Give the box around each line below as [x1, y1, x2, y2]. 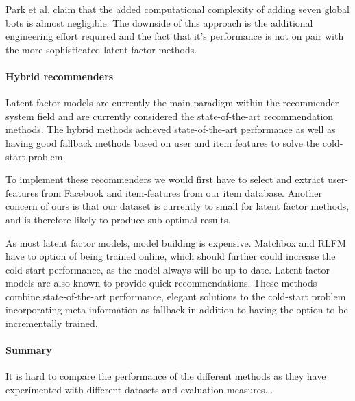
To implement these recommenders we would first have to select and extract [5, 172, 325, 186]
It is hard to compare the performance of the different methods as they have [5, 369, 326, 383]
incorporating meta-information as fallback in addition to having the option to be [5, 302, 348, 317]
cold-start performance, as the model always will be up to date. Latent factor [5, 262, 330, 276]
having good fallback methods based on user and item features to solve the [5, 135, 320, 149]
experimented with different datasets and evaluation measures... [5, 382, 273, 397]
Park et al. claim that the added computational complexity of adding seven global [5, 2, 350, 16]
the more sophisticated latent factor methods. [5, 42, 197, 56]
